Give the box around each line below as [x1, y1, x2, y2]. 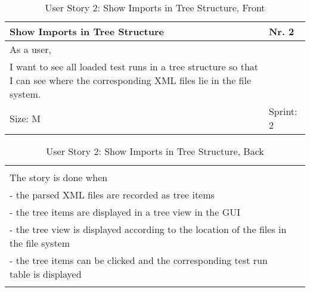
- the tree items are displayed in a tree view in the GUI [10, 205, 241, 219]
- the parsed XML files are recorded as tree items [10, 188, 215, 201]
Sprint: [268, 104, 297, 118]
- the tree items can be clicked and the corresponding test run [10, 253, 268, 267]
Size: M [10, 111, 41, 125]
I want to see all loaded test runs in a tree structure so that [10, 60, 259, 73]
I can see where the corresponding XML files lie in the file [10, 73, 252, 87]
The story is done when [10, 170, 108, 184]
